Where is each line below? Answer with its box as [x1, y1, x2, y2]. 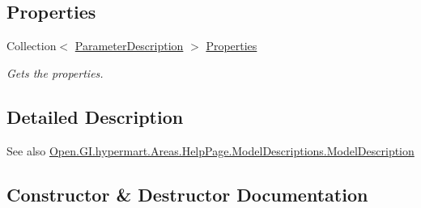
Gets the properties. [6, 64, 104, 81]
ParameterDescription [74, 37, 184, 54]
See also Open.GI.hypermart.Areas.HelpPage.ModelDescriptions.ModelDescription [6, 142, 415, 159]
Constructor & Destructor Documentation [6, 181, 368, 206]
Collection [6, 37, 57, 54]
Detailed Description [6, 104, 184, 129]
